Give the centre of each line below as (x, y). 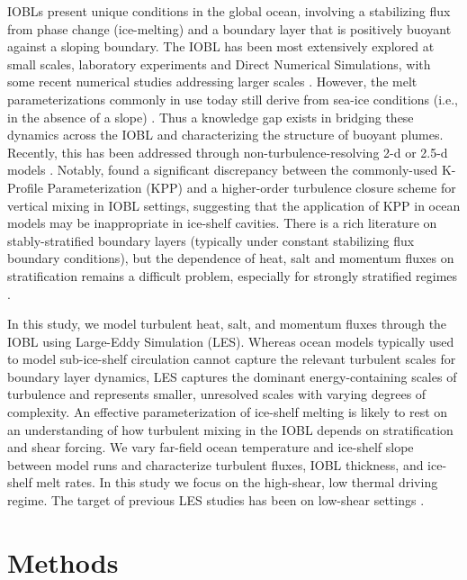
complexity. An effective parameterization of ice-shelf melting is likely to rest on (228, 412)
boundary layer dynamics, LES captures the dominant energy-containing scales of (232, 376)
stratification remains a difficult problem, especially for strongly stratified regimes (233, 275)
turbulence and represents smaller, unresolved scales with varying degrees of (217, 394)
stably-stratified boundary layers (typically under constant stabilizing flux (211, 240)
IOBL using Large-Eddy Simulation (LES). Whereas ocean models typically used (231, 341)
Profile (25, 187)
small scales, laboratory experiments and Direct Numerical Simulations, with (219, 63)
